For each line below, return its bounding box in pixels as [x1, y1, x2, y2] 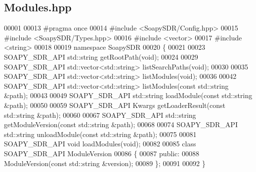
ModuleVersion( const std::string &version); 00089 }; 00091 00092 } [4, 158, 206, 168]
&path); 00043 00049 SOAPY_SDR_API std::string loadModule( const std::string [4, 90, 253, 101]
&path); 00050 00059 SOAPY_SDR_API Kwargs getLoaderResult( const [4, 100, 225, 110]
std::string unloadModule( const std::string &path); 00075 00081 [4, 129, 197, 139]
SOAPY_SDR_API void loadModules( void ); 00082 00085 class [4, 138, 196, 149]
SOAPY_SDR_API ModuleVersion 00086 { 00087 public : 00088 [4, 148, 199, 158]
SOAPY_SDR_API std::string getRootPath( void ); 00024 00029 [4, 51, 198, 62]
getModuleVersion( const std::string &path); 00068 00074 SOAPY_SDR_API [4, 119, 238, 130]
